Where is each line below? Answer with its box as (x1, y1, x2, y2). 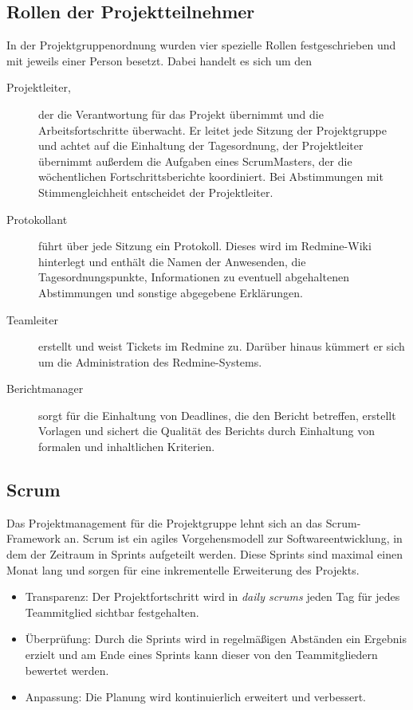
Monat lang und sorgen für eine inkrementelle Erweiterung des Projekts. (6, 561, 360, 578)
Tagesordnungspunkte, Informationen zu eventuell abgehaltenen (38, 269, 349, 285)
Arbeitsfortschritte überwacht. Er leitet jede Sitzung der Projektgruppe (38, 121, 387, 138)
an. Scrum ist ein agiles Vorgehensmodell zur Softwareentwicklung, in (64, 530, 403, 547)
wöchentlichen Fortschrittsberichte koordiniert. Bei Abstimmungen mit (38, 168, 383, 185)
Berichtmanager (6, 380, 84, 397)
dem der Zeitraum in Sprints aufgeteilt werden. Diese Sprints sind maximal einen (6, 546, 403, 563)
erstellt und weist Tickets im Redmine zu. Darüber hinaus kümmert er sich (38, 338, 405, 355)
